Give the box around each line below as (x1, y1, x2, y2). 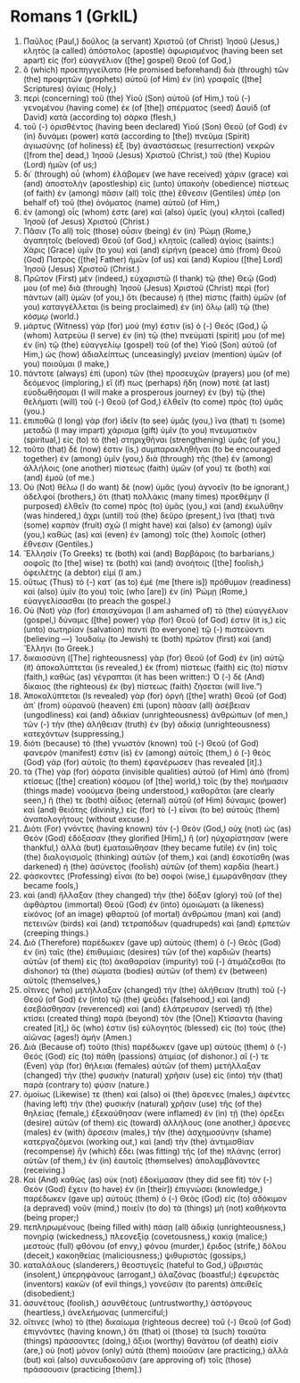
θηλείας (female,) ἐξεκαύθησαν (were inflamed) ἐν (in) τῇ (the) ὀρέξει (22, 1107, 285, 1118)
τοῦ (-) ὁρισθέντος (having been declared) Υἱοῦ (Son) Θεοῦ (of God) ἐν (22, 121, 288, 131)
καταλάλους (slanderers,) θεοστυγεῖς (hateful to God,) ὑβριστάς (22, 1259, 263, 1270)
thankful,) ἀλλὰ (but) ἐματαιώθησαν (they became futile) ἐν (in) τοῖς (22, 842, 278, 853)
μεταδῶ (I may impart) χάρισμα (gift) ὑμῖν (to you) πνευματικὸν (22, 424, 257, 435)
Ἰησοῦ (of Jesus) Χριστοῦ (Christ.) (22, 216, 150, 227)
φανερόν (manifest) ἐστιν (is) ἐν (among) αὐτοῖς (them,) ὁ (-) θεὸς (22, 747, 271, 758)
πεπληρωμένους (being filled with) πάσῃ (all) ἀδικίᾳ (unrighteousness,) (22, 1221, 287, 1232)
